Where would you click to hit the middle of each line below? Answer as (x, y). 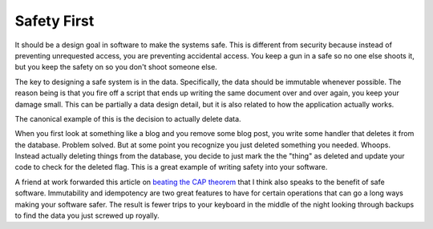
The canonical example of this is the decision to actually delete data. (128, 119)
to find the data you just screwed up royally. (87, 215)
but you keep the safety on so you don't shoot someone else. (116, 67)
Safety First (55, 21)
